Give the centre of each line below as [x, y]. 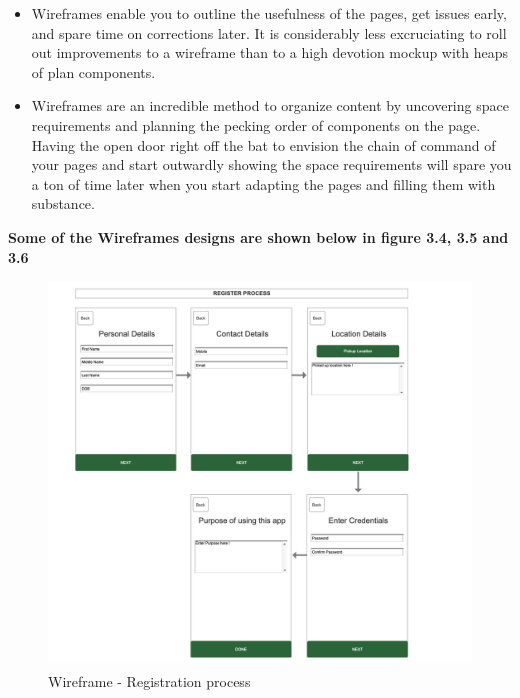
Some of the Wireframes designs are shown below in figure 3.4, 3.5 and [258, 236]
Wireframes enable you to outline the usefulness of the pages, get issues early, [269, 13]
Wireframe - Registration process [149, 681]
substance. [63, 203]
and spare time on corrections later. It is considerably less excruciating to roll [269, 32]
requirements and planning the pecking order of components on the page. [256, 124]
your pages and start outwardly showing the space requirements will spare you [271, 164]
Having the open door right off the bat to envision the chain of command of [263, 144]
